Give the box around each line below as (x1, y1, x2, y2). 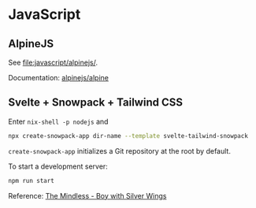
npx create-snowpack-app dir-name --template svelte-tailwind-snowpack (8, 132, 248, 139)
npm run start (8, 176, 55, 184)
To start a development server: (8, 162, 108, 171)
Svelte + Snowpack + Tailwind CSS (8, 96, 184, 110)
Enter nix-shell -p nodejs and (8, 117, 109, 126)
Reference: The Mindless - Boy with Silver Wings (8, 191, 167, 200)
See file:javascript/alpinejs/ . (8, 58, 98, 67)
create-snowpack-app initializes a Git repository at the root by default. (8, 146, 231, 155)
